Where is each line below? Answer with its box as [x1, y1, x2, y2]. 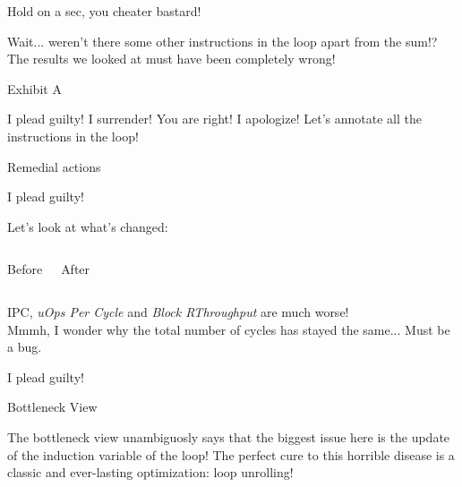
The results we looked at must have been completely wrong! [7, 49, 336, 68]
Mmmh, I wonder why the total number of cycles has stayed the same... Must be [7, 320, 450, 338]
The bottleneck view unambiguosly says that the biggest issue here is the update [7, 427, 450, 446]
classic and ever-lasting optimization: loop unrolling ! [7, 463, 294, 482]
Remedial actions [7, 157, 101, 175]
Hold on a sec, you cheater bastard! [7, 2, 201, 20]
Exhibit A [7, 79, 62, 98]
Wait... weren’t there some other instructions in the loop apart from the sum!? [7, 31, 438, 50]
